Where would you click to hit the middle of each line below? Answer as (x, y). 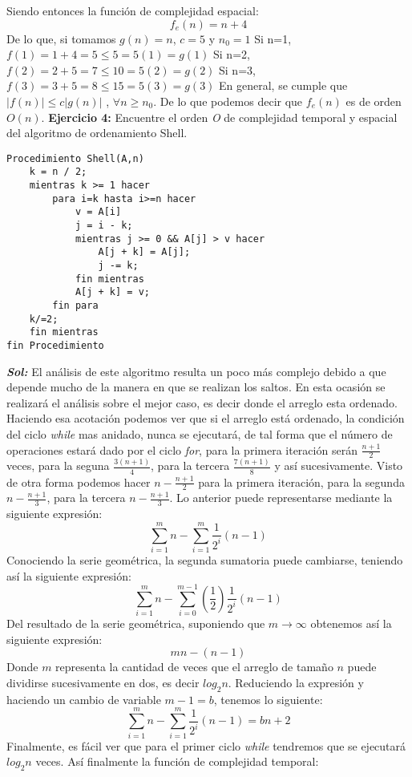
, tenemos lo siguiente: (268, 699)
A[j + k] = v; (112, 292)
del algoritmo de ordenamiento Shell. (97, 133)
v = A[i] (98, 212)
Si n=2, (232, 54)
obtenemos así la (351, 623)
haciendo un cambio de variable (84, 699)
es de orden (374, 101)
